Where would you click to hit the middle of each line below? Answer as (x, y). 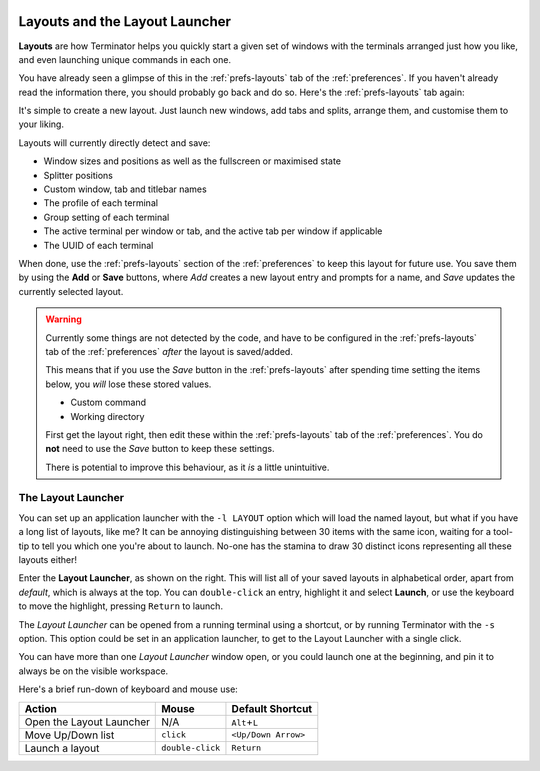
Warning (63, 319)
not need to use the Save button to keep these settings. (160, 449)
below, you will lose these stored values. (128, 384)
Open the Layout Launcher (87, 722)
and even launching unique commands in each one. (125, 59)
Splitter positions (78, 175)
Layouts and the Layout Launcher (125, 21)
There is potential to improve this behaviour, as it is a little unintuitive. (187, 467)
